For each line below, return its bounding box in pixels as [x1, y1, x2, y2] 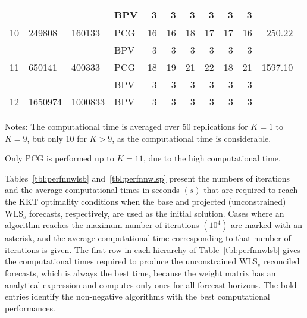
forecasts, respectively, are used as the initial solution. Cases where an [29, 207, 284, 219]
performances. [5, 301, 55, 314]
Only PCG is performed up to [5, 152, 114, 164]
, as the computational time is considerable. [112, 132, 271, 144]
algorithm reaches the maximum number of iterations [5, 219, 199, 231]
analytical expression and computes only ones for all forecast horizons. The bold [5, 278, 297, 291]
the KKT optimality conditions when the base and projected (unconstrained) [5, 195, 286, 207]
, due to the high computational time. [143, 152, 281, 164]
